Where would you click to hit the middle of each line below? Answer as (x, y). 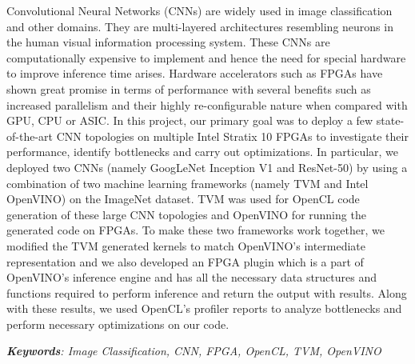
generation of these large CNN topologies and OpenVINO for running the (186, 214)
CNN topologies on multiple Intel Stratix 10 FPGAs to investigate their (232, 136)
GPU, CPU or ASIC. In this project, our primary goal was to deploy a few (190, 120)
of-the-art (30, 136)
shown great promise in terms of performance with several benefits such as (189, 88)
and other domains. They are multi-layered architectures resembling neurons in (200, 26)
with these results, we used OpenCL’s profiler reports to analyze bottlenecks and (204, 308)
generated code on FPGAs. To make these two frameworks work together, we (196, 230)
